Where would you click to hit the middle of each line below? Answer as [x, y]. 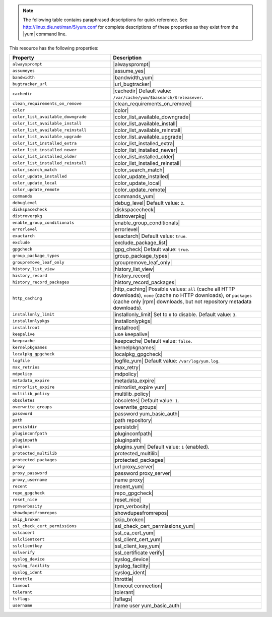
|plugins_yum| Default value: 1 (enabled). [161, 447]
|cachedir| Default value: [142, 91]
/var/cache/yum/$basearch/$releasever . [158, 97]
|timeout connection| [138, 586]
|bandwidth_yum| [133, 77]
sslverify [24, 553]
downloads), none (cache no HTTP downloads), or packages [182, 295]
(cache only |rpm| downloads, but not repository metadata [182, 301]
